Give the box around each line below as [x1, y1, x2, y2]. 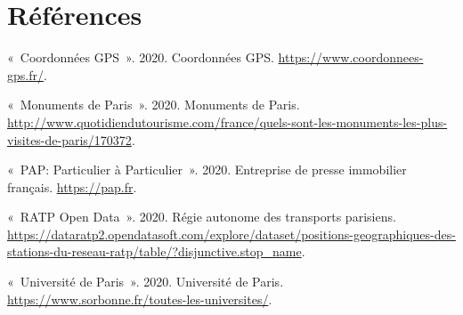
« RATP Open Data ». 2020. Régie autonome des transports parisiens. [7, 207, 396, 226]
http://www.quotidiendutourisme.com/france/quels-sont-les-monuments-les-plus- [7, 112, 448, 131]
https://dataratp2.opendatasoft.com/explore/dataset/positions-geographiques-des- [7, 224, 456, 243]
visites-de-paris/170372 [7, 130, 132, 149]
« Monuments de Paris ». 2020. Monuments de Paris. [7, 95, 300, 114]
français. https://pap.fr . [7, 177, 137, 196]
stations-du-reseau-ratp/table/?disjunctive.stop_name [7, 242, 302, 261]
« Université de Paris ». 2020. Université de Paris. [7, 272, 284, 291]
